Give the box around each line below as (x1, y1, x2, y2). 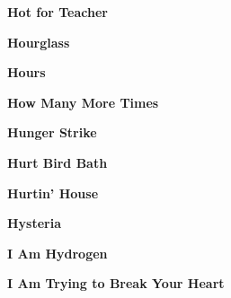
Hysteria (7, 214, 62, 232)
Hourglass (7, 32, 70, 51)
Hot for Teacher (7, 3, 108, 21)
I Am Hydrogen (7, 243, 108, 262)
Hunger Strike (7, 123, 97, 142)
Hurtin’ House (7, 183, 99, 202)
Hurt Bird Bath (7, 153, 108, 171)
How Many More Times (7, 92, 159, 111)
